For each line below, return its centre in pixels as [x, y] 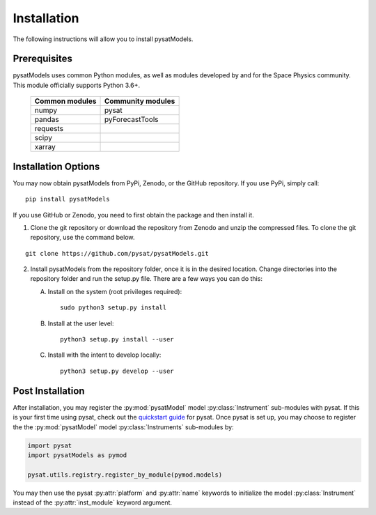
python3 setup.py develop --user [117, 371]
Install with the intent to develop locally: [104, 355]
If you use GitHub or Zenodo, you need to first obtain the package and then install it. [133, 215]
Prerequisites [42, 59]
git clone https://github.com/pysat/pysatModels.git [117, 253]
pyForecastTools [131, 120]
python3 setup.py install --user [117, 339]
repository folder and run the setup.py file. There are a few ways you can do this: [146, 279]
